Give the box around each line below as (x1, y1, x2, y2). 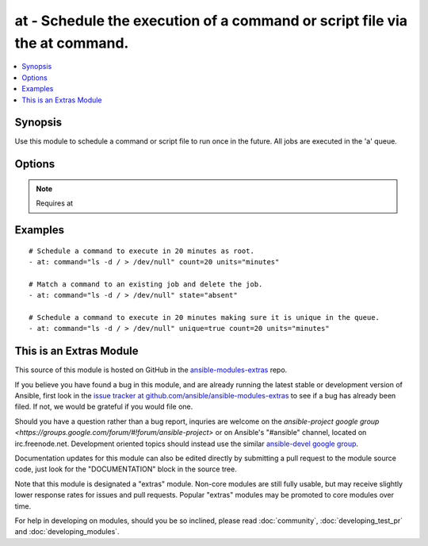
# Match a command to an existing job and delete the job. (29, 279, 263, 289)
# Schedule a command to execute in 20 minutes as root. (29, 246, 255, 256)
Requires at (36, 198, 74, 208)
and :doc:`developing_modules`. (14, 527, 120, 536)
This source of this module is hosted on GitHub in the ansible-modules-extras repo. (14, 365, 288, 375)
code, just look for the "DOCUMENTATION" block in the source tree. (14, 464, 237, 474)
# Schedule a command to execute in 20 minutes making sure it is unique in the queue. (29, 313, 380, 321)
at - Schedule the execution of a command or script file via (14, 12, 408, 29)
